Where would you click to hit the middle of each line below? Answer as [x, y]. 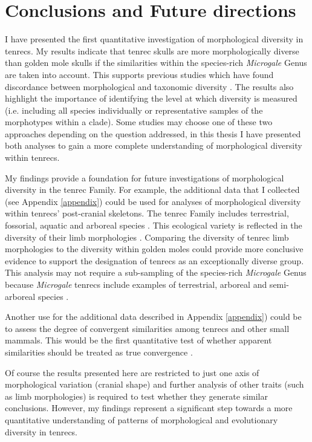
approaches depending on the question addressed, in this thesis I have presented [153, 133]
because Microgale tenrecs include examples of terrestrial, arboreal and [136, 284]
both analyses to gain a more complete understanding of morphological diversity [154, 145]
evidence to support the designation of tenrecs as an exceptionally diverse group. [154, 260]
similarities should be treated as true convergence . [99, 352]
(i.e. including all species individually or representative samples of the [134, 110]
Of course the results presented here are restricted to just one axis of [132, 372]
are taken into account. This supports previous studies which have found [139, 74]
